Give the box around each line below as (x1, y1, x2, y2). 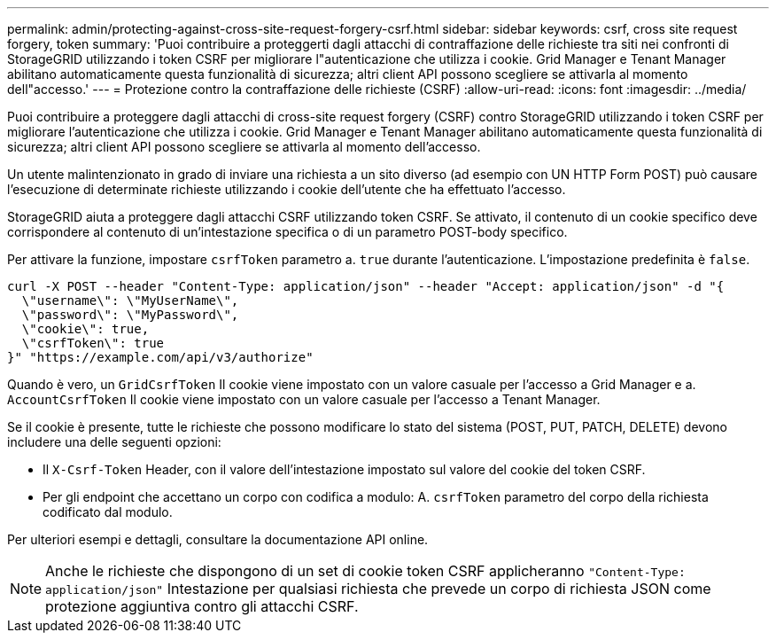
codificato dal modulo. (43, 504, 173, 519)
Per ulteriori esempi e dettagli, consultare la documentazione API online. (7, 532, 429, 547)
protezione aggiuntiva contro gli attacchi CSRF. (45, 597, 359, 615)
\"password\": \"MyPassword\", (21, 308, 239, 322)
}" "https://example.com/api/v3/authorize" (7, 350, 314, 364)
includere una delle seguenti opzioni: (7, 434, 221, 449)
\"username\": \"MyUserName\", (21, 293, 239, 308)
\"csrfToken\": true (21, 336, 165, 350)
